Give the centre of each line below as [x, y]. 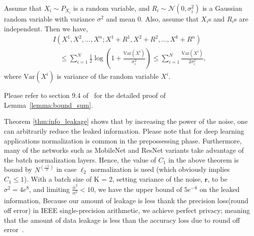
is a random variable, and [112, 8]
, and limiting [49, 189]
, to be [218, 179]
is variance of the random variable [108, 76]
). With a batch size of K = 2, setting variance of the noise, [113, 179]
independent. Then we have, [46, 28]
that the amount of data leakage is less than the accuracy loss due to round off [122, 220]
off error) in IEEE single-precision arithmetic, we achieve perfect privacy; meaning [127, 210]
